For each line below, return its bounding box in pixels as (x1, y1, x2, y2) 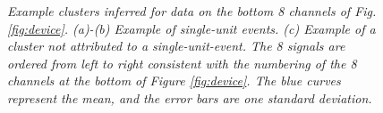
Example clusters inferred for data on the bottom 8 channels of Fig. (7, 2, 377, 20)
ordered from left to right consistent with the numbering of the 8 (7, 53, 357, 72)
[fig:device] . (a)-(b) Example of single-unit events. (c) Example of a (7, 19, 376, 37)
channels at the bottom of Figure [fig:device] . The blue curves (7, 71, 341, 90)
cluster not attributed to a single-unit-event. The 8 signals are (7, 36, 345, 55)
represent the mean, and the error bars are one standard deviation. (7, 88, 372, 107)
